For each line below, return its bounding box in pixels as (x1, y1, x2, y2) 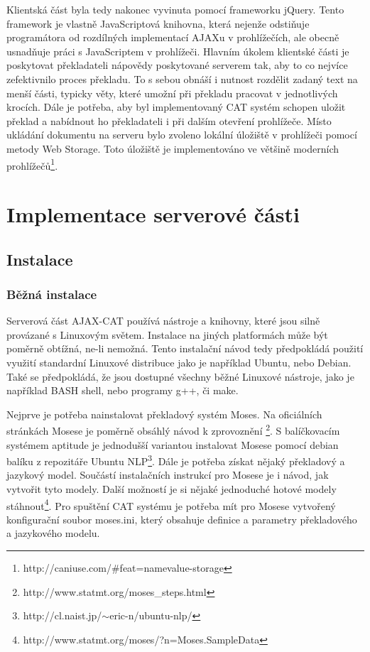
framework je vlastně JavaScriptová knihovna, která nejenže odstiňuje (6, 16, 310, 31)
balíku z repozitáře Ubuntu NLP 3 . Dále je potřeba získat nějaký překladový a (6, 452, 345, 468)
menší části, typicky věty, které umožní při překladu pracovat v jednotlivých (6, 85, 338, 100)
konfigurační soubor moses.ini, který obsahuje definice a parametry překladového (6, 511, 357, 526)
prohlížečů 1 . (6, 156, 58, 173)
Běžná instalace (6, 285, 97, 303)
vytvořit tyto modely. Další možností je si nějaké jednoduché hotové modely (6, 482, 337, 496)
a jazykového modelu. (6, 526, 100, 540)
